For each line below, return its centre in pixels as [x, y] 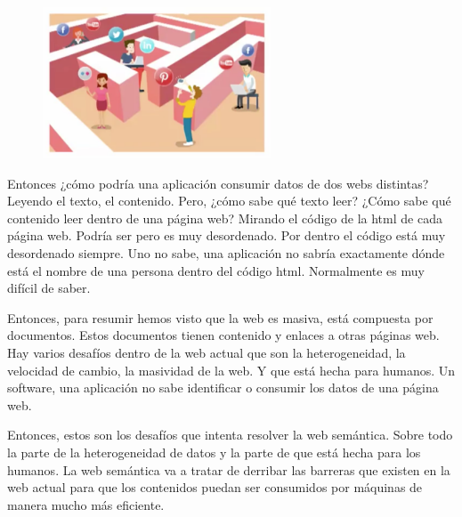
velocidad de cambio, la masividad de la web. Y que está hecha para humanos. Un [231, 370]
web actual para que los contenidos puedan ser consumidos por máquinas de [215, 487]
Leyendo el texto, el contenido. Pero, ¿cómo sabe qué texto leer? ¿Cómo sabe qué [229, 201]
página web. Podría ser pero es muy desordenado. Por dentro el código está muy [227, 235]
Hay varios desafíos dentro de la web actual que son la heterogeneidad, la [207, 353]
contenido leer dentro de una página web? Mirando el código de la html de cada [225, 218]
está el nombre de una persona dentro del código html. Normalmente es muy [216, 270]
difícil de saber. [49, 288]
